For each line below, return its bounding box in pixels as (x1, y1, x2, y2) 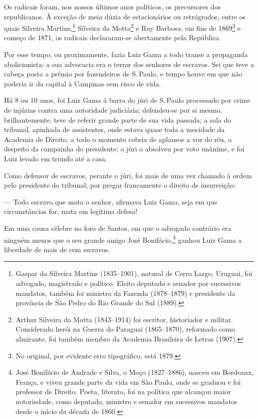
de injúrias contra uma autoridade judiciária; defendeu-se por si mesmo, (4, 105, 222, 115)
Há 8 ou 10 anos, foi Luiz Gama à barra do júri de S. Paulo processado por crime (4, 95, 251, 105)
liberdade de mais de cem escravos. (4, 244, 110, 254)
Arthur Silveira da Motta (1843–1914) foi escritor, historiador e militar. (15, 314, 233, 324)
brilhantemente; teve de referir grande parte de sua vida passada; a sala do (4, 114, 231, 125)
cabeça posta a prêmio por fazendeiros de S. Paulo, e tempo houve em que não (4, 69, 242, 79)
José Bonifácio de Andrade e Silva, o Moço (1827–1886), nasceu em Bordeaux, (15, 367, 254, 377)
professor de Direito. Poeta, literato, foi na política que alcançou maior (15, 386, 231, 397)
